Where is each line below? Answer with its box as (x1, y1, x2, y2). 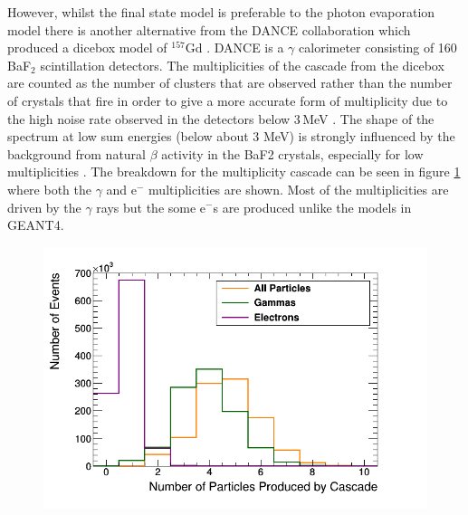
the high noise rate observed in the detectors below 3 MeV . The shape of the (7, 109, 435, 128)
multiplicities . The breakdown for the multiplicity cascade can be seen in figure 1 (7, 162, 461, 181)
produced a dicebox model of (7, 38, 167, 57)
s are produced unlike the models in (213, 197, 412, 216)
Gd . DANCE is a (185, 38, 284, 57)
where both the (7, 179, 91, 198)
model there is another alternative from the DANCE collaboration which (7, 20, 411, 39)
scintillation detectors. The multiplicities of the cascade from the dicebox (40, 55, 444, 74)
